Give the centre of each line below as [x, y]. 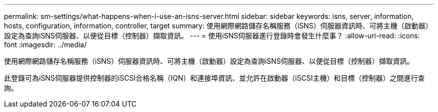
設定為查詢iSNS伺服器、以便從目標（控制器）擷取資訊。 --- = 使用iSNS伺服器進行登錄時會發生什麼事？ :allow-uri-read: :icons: [212, 36]
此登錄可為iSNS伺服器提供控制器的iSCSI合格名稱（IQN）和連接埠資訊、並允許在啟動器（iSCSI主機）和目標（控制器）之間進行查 [214, 78]
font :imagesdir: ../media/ [45, 45]
